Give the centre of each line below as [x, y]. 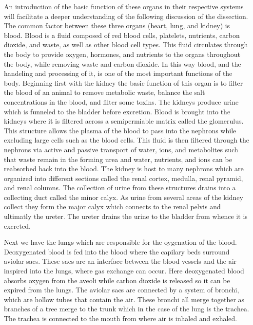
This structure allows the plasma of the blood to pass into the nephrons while [120, 130]
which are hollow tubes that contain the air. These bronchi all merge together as [124, 299]
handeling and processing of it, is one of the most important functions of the [118, 73]
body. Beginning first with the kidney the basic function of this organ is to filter [124, 82]
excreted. [17, 226]
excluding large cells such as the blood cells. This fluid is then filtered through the [127, 140]
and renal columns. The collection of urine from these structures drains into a [120, 188]
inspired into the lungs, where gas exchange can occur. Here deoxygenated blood [124, 271]
